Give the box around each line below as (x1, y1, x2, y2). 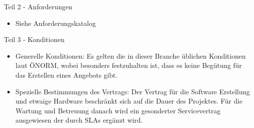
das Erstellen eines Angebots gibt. (15, 69, 118, 80)
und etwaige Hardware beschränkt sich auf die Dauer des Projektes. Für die (15, 96, 243, 106)
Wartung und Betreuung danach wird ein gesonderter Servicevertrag (15, 105, 221, 115)
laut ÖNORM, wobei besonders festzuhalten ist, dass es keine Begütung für (15, 60, 242, 70)
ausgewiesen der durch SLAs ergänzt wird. (15, 115, 143, 125)
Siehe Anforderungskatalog (15, 18, 96, 28)
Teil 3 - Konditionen (4, 34, 65, 44)
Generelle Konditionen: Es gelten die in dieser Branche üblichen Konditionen (15, 50, 246, 61)
